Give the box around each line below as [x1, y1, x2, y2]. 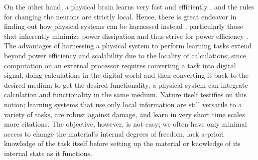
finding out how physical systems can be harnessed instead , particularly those [4, 21, 243, 31]
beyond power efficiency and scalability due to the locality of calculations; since [4, 50, 246, 60]
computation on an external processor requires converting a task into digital [4, 60, 236, 70]
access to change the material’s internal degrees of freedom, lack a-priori [4, 128, 224, 139]
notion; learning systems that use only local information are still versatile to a [4, 99, 242, 109]
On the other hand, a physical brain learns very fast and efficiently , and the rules [4, 1, 255, 11]
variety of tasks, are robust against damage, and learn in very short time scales [4, 109, 245, 119]
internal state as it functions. [4, 148, 92, 158]
